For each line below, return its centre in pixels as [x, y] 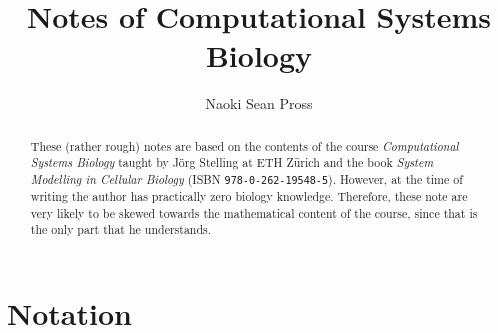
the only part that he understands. [121, 229]
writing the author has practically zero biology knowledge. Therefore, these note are [249, 196]
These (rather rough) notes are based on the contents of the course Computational [244, 145]
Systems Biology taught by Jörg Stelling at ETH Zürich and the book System [232, 162]
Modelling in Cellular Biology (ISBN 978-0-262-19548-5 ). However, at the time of [246, 179]
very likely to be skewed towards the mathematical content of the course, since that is [254, 212]
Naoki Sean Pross [259, 103]
